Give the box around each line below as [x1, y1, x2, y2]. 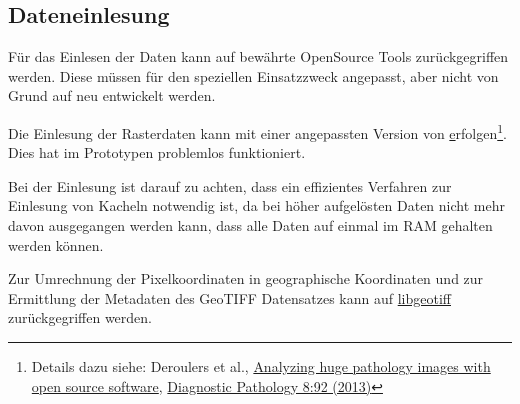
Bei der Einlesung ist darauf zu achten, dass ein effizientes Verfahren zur [8, 175, 452, 196]
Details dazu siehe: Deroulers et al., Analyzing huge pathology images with [31, 355, 491, 376]
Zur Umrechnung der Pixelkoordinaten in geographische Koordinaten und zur [8, 268, 484, 289]
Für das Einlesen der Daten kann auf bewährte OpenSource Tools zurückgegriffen [8, 46, 509, 67]
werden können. [8, 234, 104, 255]
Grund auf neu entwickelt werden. [8, 85, 216, 106]
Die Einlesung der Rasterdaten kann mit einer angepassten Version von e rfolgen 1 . [8, 119, 507, 143]
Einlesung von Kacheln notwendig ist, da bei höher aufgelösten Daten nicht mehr [8, 195, 505, 216]
